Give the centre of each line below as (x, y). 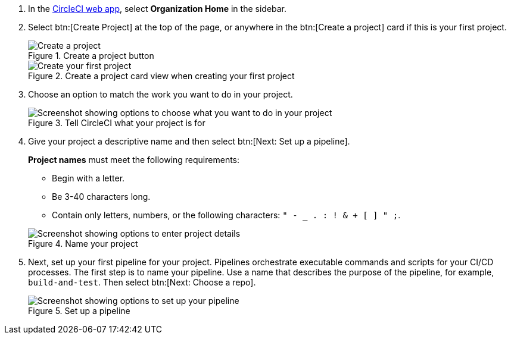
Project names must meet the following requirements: (134, 160)
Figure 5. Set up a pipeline (79, 311)
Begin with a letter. (88, 178)
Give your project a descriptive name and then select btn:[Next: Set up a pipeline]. (189, 141)
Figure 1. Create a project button (91, 56)
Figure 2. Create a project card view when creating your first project (161, 76)
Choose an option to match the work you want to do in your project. (161, 94)
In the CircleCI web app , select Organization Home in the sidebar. (158, 9)
